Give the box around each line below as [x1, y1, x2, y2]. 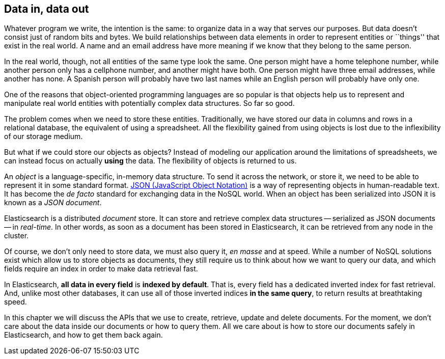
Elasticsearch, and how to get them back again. [4, 330, 163, 340]
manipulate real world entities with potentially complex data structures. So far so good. [4, 99, 295, 108]
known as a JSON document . [4, 198, 102, 207]
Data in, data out [4, 3, 89, 15]
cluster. [4, 231, 29, 240]
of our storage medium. [4, 132, 83, 141]
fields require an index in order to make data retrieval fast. [4, 264, 198, 273]
